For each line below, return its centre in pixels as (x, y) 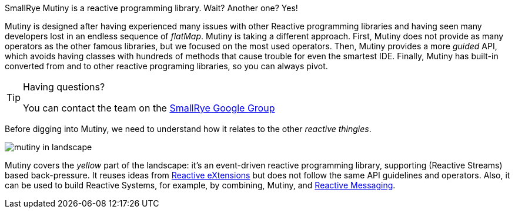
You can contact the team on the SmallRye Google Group (149, 108)
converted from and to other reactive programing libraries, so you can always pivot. (166, 66)
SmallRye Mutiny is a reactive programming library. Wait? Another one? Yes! (151, 8)
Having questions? (64, 87)
